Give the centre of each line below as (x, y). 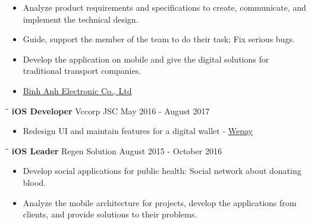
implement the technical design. (81, 19)
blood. (34, 182)
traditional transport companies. (82, 71)
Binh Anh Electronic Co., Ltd (77, 90)
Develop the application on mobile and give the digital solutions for (146, 59)
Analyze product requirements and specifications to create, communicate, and (164, 7)
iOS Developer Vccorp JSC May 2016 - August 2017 (111, 111)
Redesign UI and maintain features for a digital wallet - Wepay (138, 131)
